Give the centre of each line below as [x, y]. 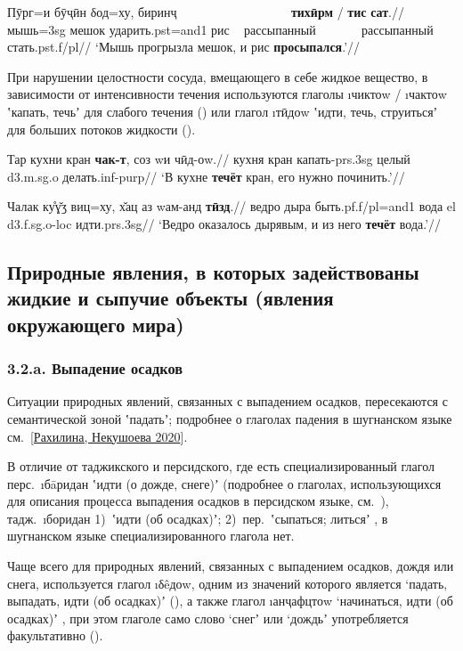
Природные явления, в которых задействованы [213, 271]
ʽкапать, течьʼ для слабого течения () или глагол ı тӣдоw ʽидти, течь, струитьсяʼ [223, 111]
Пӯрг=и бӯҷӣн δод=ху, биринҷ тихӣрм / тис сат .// [206, 12]
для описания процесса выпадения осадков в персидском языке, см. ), [198, 501]
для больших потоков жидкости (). [102, 129]
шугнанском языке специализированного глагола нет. [151, 536]
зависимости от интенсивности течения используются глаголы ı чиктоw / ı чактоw [227, 94]
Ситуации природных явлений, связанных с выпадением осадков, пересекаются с [227, 401]
